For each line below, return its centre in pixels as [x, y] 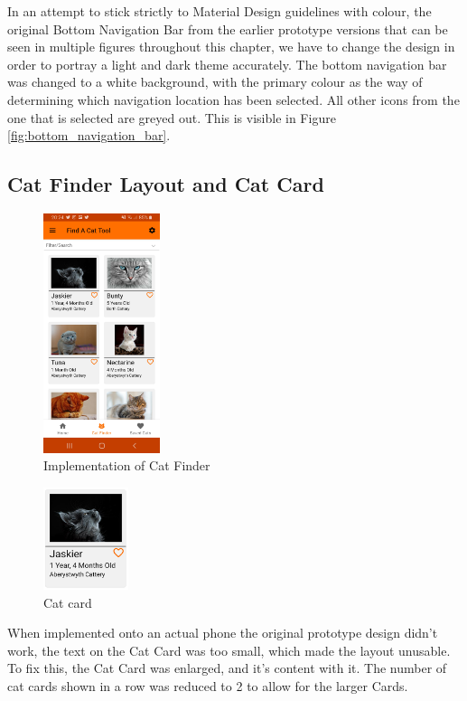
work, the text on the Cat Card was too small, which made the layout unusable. [229, 650]
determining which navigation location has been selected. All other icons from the [233, 99]
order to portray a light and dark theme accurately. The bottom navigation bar [227, 64]
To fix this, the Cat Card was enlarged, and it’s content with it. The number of [227, 668]
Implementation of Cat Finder [127, 465]
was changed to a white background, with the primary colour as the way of [215, 82]
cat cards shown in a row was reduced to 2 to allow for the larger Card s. [208, 686]
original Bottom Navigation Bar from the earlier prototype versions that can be [228, 28]
